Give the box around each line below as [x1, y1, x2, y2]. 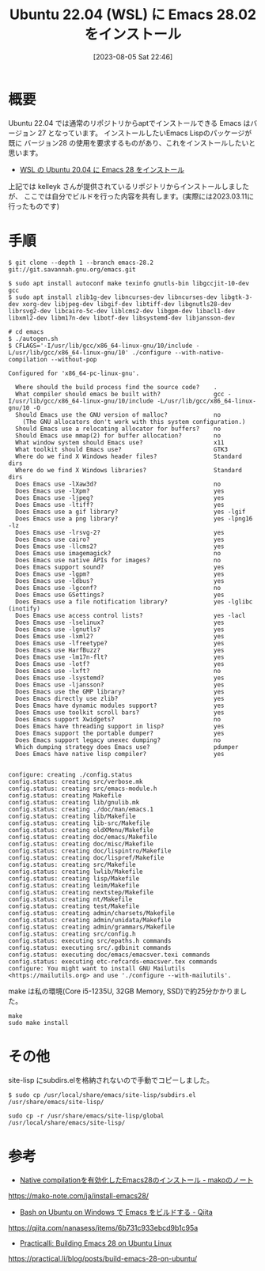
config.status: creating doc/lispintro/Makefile [8, 846, 172, 855]
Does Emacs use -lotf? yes [15, 660, 225, 668]
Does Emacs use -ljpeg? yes [15, 494, 225, 501]
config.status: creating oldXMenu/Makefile [8, 826, 154, 834]
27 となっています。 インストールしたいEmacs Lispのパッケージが [37, 128, 252, 138]
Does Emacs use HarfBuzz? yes [15, 646, 225, 654]
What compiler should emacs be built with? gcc [15, 390, 225, 398]
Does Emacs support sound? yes [15, 563, 225, 571]
